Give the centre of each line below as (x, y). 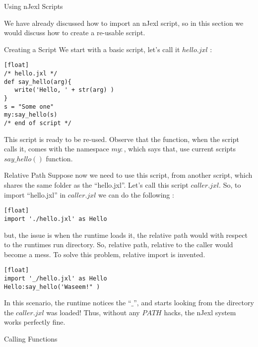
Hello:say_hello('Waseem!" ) (52, 287)
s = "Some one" (29, 106)
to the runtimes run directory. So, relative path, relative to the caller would (119, 244)
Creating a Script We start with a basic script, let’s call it (92, 49)
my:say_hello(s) (31, 115)
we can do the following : (136, 194)
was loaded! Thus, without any (93, 312)
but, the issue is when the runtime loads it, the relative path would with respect (126, 235)
